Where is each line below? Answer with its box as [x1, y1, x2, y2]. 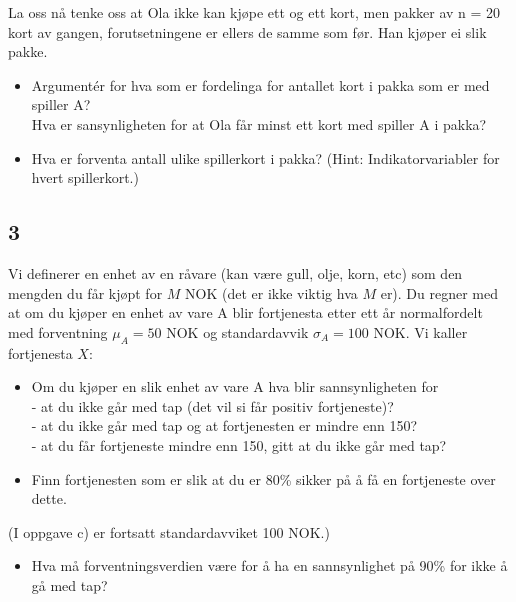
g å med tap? [31, 574, 108, 595]
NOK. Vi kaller [373, 321, 468, 342]
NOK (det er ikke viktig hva [185, 282, 358, 303]
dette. [31, 488, 67, 509]
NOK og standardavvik [166, 321, 309, 342]
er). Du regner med [380, 282, 499, 303]
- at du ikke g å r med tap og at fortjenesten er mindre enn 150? [31, 415, 418, 436]
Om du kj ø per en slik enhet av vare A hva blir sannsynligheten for [31, 376, 439, 397]
